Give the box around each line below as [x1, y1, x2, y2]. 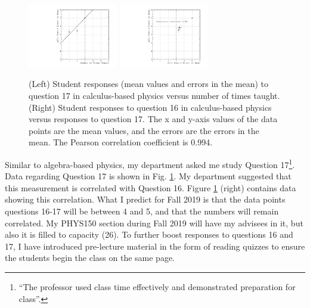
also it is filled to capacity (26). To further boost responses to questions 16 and [5, 228, 293, 241]
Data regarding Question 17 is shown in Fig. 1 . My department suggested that [5, 170, 292, 182]
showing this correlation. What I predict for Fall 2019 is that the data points [5, 193, 286, 206]
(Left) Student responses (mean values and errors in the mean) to [29, 77, 269, 90]
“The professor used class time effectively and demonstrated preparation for [18, 281, 296, 293]
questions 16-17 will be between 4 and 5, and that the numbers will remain [5, 205, 279, 217]
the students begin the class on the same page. [5, 251, 175, 264]
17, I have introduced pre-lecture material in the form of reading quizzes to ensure [5, 239, 305, 252]
